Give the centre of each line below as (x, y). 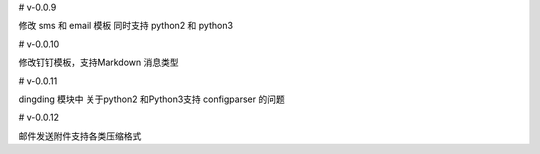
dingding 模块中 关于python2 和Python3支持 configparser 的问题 (151, 99)
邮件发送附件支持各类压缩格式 (80, 136)
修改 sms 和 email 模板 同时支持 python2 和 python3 (126, 26)
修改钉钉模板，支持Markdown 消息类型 (98, 62)
